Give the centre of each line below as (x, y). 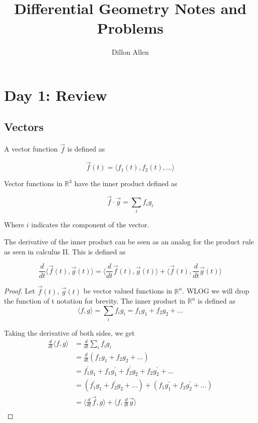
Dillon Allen (130, 52)
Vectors (24, 127)
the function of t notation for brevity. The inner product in (95, 301)
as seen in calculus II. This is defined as (65, 251)
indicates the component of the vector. (90, 225)
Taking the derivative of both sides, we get (69, 333)
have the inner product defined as (126, 183)
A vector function (31, 149)
